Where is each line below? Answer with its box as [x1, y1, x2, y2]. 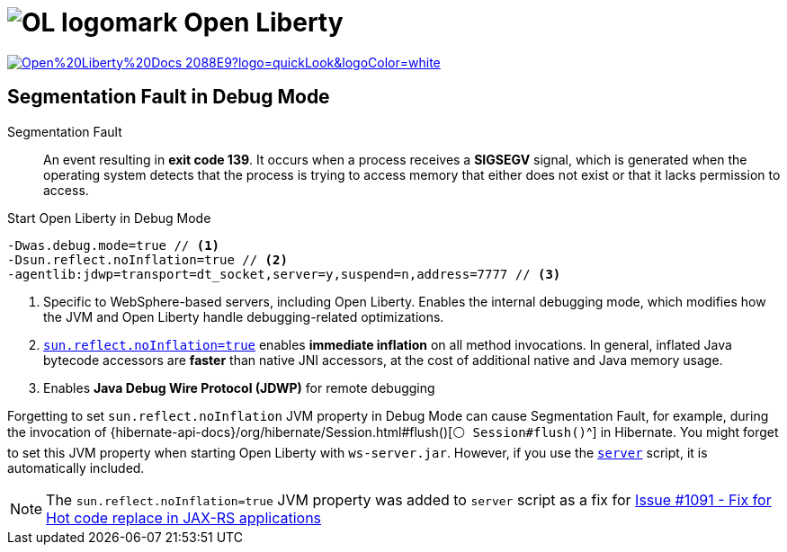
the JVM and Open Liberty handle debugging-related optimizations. [43, 308, 444, 325]
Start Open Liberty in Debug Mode [7, 209, 211, 226]
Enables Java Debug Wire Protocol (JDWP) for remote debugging [43, 379, 435, 396]
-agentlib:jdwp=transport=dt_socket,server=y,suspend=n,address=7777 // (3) [7, 266, 561, 281]
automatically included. [7, 459, 145, 476]
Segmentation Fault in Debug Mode [7, 85, 330, 109]
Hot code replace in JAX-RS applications [46, 508, 322, 527]
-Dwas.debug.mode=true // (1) [7, 237, 220, 253]
